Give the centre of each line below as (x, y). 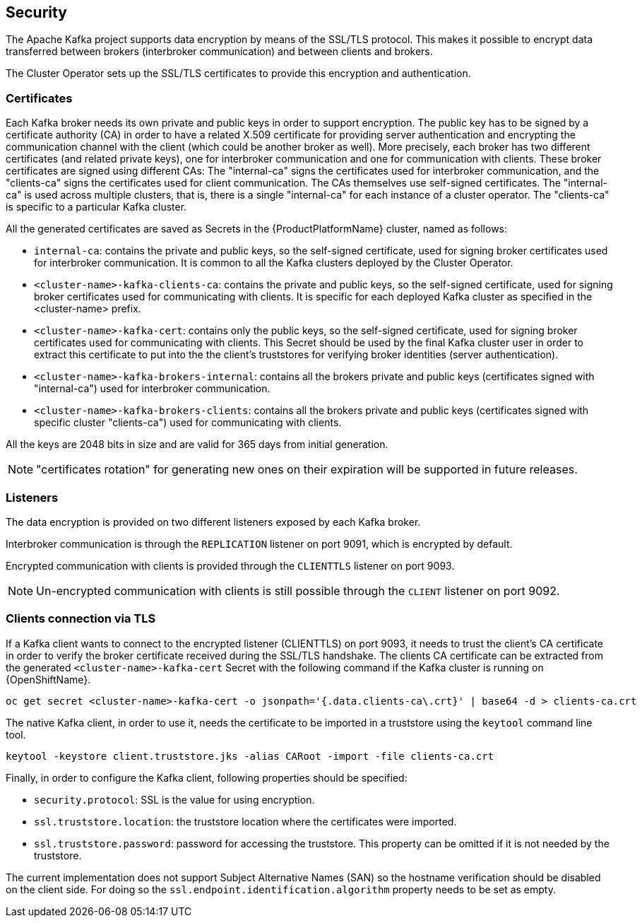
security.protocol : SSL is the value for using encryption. (174, 799)
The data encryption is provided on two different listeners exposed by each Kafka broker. (213, 522)
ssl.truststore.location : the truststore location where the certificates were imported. (245, 821)
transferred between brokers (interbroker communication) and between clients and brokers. (219, 52)
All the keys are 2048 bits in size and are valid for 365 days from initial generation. (197, 445)
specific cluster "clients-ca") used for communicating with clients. (188, 423)
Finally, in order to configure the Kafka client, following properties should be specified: (207, 777)
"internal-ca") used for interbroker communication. (152, 389)
